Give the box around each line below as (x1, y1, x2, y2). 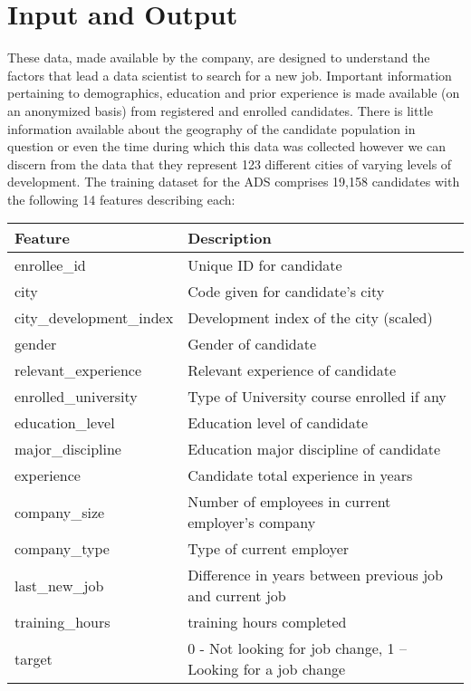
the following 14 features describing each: (7, 189, 235, 208)
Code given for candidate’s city (187, 281, 385, 302)
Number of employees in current (187, 491, 391, 513)
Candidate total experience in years (187, 465, 413, 486)
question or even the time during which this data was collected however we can (7, 137, 447, 156)
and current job (187, 585, 286, 607)
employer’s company (187, 512, 316, 533)
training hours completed (187, 611, 347, 633)
